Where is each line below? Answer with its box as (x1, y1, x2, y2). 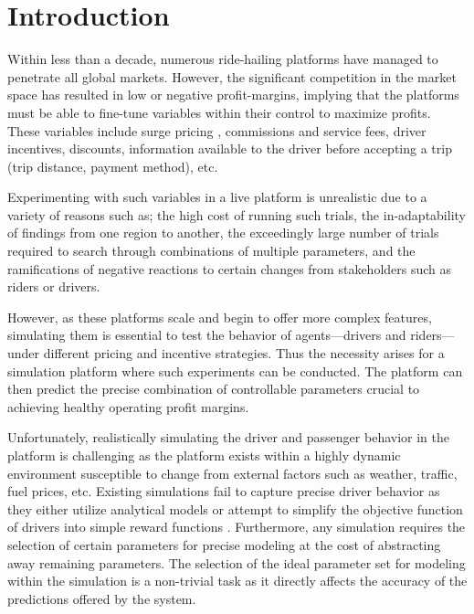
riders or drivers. (7, 277, 100, 296)
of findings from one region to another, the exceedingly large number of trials (7, 223, 439, 242)
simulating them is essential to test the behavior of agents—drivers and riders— (7, 325, 455, 344)
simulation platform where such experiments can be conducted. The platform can (7, 361, 463, 380)
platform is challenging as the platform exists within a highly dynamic (7, 446, 401, 464)
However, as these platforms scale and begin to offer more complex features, (7, 307, 432, 326)
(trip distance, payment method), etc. (7, 156, 218, 175)
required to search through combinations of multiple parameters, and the (7, 241, 416, 260)
